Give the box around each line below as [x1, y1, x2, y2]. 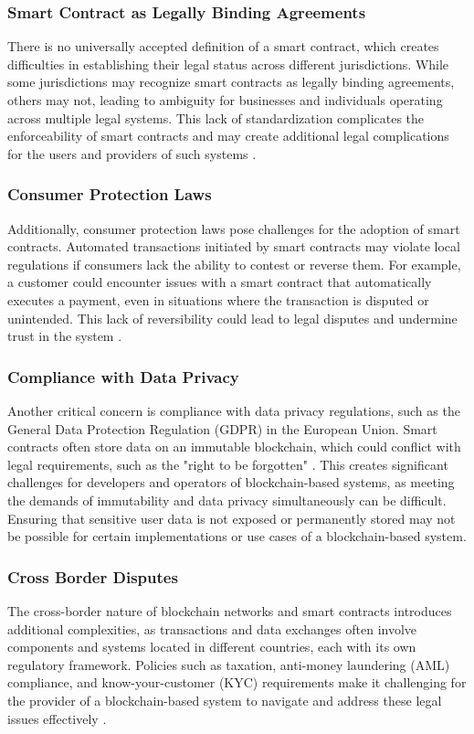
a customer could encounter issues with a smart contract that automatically [7, 272, 432, 292]
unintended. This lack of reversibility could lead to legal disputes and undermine [7, 308, 458, 327]
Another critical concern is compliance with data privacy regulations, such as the [7, 400, 460, 420]
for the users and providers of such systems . [7, 144, 257, 163]
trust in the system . [7, 326, 122, 346]
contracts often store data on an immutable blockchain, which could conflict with [7, 437, 461, 456]
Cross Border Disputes [7, 565, 178, 588]
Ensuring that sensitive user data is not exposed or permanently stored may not [7, 508, 456, 527]
